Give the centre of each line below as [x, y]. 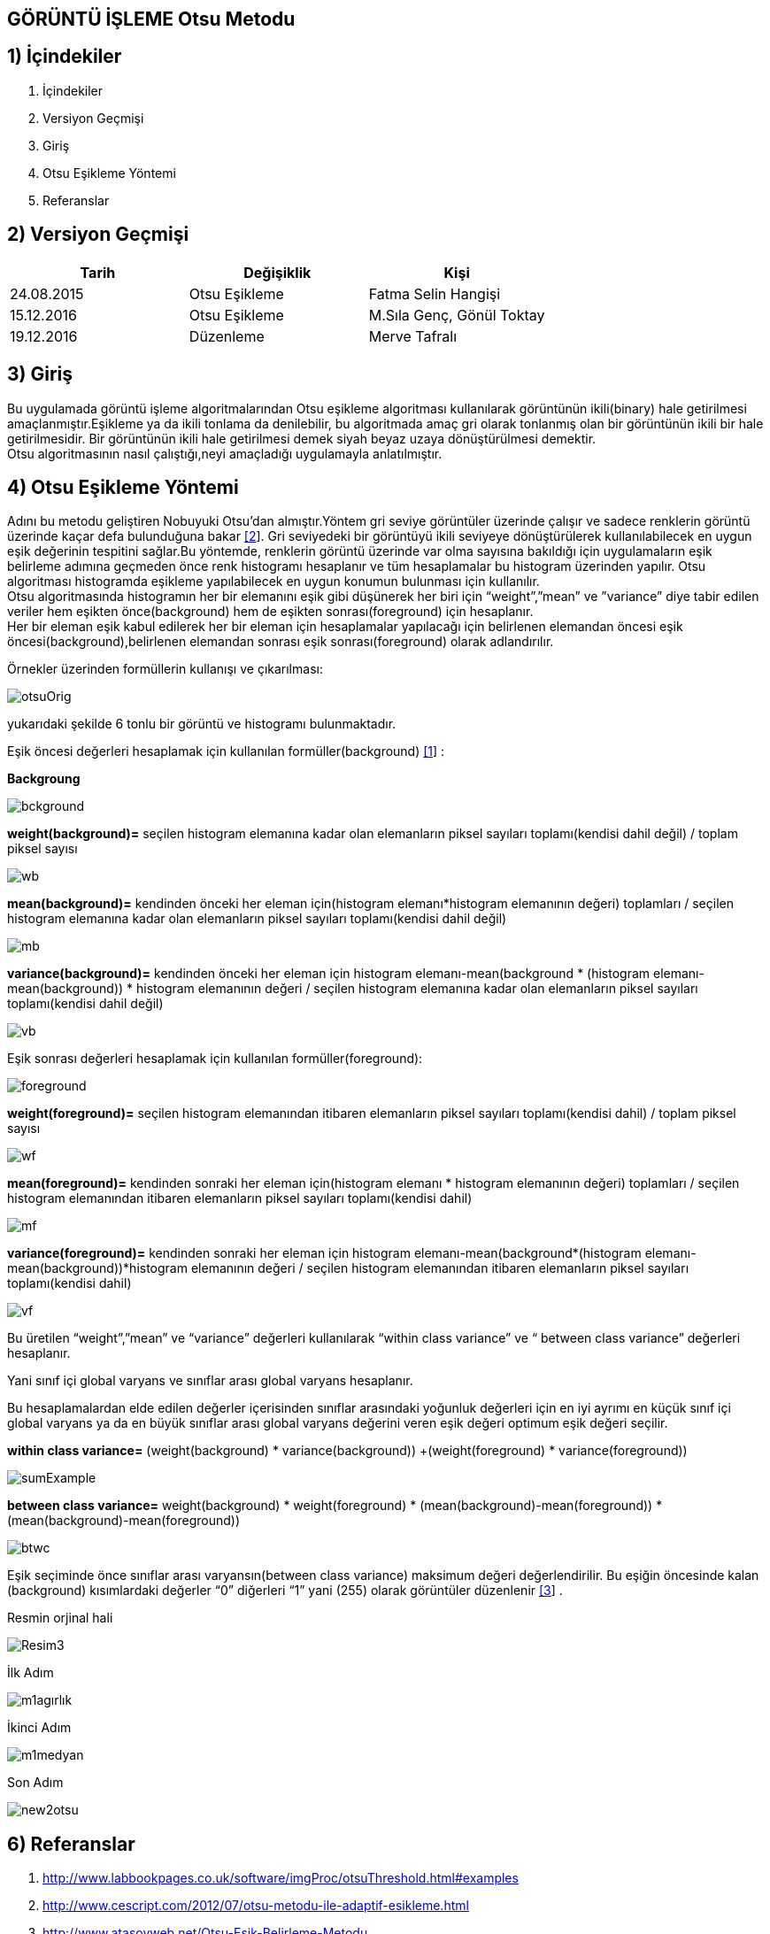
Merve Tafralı [413, 336]
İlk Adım [31, 1673]
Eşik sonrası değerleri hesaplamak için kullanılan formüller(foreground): [215, 1059]
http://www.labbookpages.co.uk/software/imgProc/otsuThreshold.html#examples [281, 1878]
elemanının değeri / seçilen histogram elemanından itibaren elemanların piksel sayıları [440, 1268]
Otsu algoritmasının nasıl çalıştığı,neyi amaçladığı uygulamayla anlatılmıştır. [225, 453]
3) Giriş [40, 374]
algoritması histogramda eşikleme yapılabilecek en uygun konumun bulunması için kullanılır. [273, 582]
